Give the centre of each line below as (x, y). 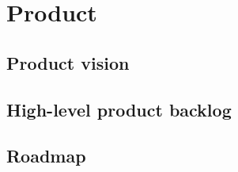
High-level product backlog (119, 109)
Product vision (68, 62)
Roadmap (46, 156)
